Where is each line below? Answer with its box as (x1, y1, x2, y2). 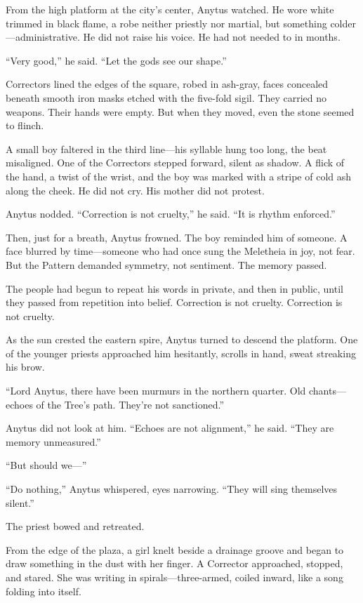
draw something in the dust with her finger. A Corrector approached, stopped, (6, 556, 343, 571)
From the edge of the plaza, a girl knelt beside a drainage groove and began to (6, 542, 344, 557)
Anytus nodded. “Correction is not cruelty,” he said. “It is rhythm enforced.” (6, 206, 336, 221)
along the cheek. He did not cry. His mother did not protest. (6, 183, 265, 197)
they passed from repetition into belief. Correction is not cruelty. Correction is (6, 295, 343, 310)
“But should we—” (6, 458, 87, 472)
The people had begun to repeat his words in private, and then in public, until (6, 281, 343, 296)
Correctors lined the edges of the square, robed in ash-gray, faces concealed (6, 77, 329, 91)
